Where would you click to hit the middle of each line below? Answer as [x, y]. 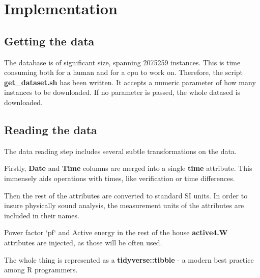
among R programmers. [41, 270]
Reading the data [51, 129]
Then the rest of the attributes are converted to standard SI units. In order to [126, 195]
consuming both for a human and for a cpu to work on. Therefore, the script [124, 72]
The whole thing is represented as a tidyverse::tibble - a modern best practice [129, 259]
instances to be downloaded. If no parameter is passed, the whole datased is [122, 92]
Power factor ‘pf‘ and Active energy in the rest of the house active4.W [116, 232]
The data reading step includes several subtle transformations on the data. [120, 151]
